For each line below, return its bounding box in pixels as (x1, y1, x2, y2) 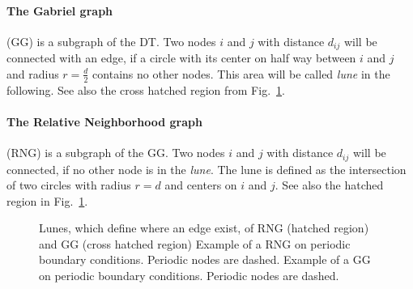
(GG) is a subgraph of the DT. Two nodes (6, 32, 216, 49)
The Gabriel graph (6, 2, 113, 19)
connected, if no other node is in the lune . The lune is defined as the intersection (6, 160, 407, 177)
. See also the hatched (275, 176, 384, 193)
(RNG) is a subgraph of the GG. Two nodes (6, 144, 225, 161)
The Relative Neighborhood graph (6, 113, 202, 130)
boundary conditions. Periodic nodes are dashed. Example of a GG (39, 251, 371, 268)
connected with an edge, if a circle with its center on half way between (6, 49, 356, 66)
